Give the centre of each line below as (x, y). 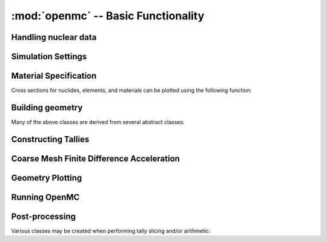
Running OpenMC (45, 197)
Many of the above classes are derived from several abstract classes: (98, 122)
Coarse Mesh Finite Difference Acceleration (95, 158)
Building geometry (47, 107)
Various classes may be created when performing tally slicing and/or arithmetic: (111, 231)
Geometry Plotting (47, 178)
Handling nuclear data (54, 37)
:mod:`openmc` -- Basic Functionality (108, 16)
